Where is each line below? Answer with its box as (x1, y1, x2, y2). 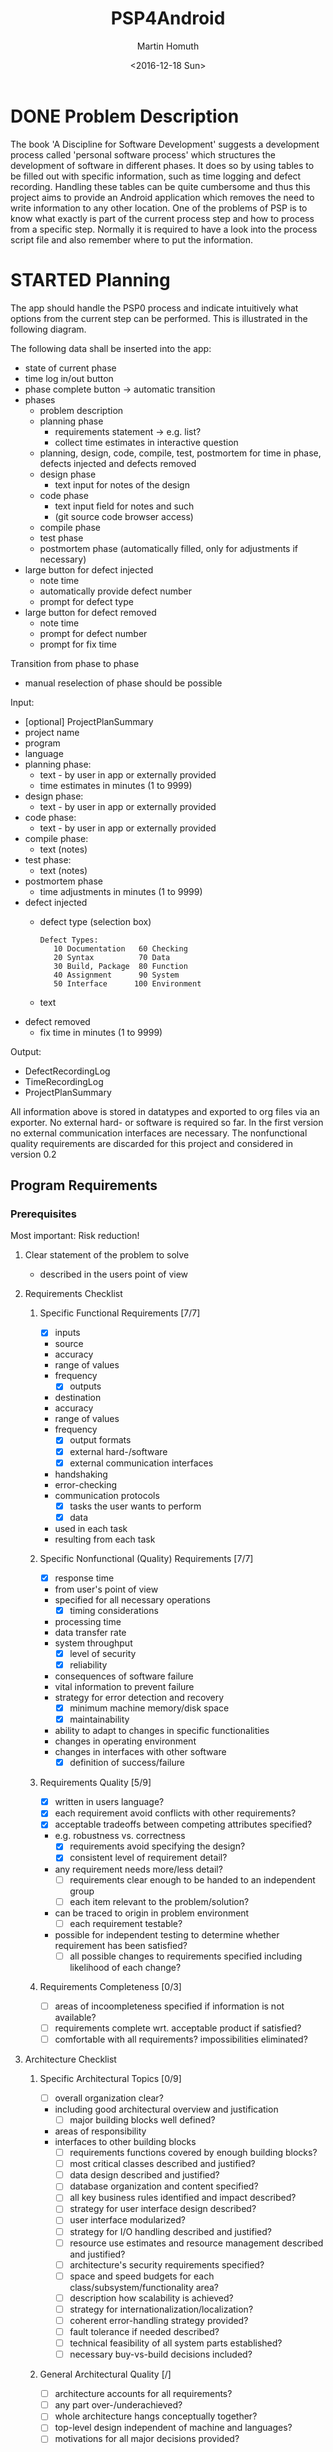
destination (54, 1392, 102, 1404)
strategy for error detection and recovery (54, 1692, 225, 1703)
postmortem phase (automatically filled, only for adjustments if (39, 542, 298, 554)
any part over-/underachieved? (54, 2399, 183, 2411)
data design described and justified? (69, 2169, 220, 2181)
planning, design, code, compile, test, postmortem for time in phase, (39, 447, 322, 459)
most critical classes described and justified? (69, 2158, 256, 2170)
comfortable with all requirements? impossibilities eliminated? (54, 2033, 308, 2045)
